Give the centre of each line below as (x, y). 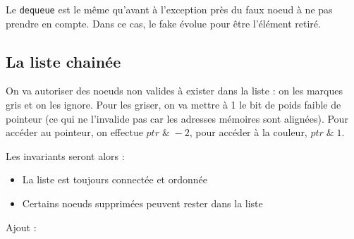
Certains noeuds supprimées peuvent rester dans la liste (142, 203)
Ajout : (21, 227)
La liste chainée (63, 61)
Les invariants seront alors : (65, 155)
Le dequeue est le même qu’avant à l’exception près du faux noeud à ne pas (169, 9)
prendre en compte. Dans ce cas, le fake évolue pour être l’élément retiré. (163, 23)
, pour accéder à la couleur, (248, 132)
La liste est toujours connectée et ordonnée (115, 179)
